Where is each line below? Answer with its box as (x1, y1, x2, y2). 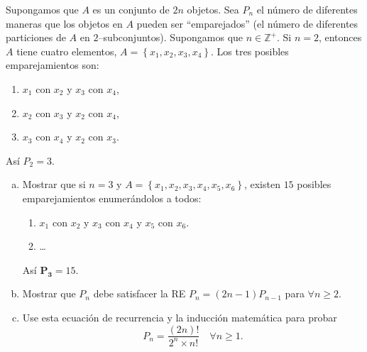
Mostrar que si (22, 177, 86, 192)
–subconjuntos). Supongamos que (98, 30, 243, 45)
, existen (243, 177, 280, 192)
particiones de (6, 30, 66, 45)
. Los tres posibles (211, 43, 289, 58)
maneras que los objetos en (6, 16, 123, 31)
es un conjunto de (92, 2, 170, 16)
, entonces (318, 30, 362, 45)
